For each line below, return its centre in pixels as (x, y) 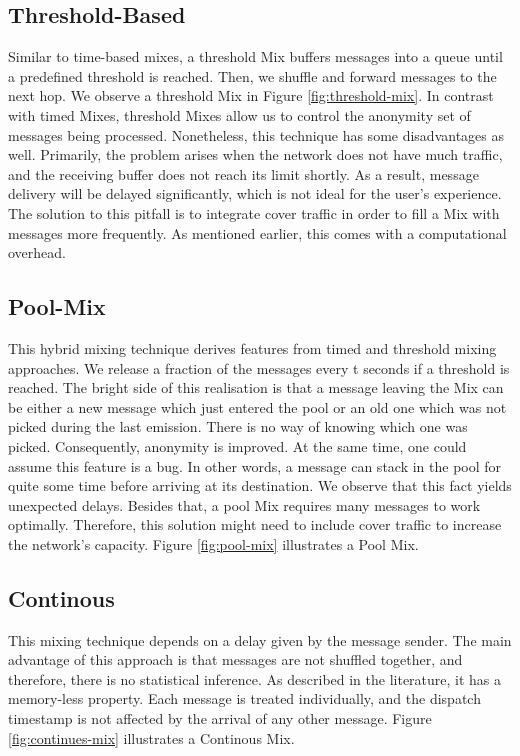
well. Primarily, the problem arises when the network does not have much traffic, (255, 154)
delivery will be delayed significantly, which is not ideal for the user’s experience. (255, 193)
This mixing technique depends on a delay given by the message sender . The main (260, 639)
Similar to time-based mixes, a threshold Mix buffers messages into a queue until (255, 56)
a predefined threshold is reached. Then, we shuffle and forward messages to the (252, 75)
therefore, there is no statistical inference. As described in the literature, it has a (255, 678)
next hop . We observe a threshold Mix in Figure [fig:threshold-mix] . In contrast (251, 95)
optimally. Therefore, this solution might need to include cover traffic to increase (255, 524)
